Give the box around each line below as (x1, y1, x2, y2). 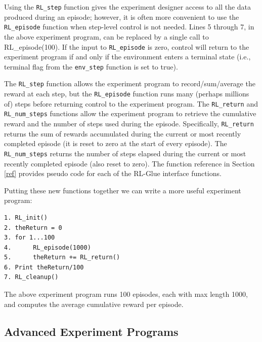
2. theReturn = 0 (4, 224, 62, 231)
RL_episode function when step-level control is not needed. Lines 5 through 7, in (4, 21, 254, 32)
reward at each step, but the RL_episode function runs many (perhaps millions (4, 88, 249, 99)
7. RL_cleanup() (4, 273, 59, 281)
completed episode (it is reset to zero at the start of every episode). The (4, 138, 227, 149)
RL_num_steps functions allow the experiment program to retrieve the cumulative (4, 108, 256, 119)
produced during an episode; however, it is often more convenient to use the (4, 11, 239, 22)
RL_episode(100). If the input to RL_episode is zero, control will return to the (4, 41, 249, 52)
